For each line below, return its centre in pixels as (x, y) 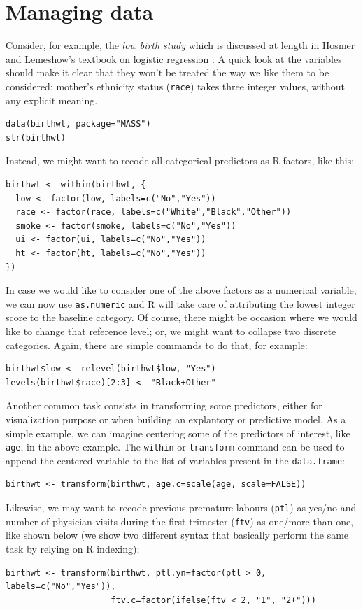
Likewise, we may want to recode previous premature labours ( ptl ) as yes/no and (181, 507)
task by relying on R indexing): (73, 548)
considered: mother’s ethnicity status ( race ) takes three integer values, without (176, 86)
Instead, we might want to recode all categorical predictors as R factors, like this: (180, 161)
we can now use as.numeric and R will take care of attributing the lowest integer (180, 303)
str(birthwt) (36, 137)
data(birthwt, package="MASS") (78, 124)
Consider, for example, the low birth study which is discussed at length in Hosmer (180, 45)
